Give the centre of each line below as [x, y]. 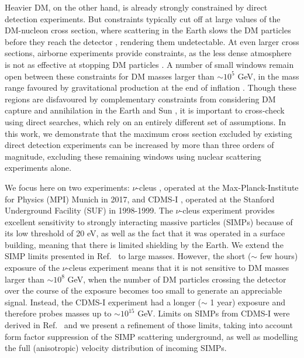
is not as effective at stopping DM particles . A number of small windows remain [149, 64]
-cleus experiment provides [227, 210]
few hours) [279, 256]
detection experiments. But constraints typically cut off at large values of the [143, 18]
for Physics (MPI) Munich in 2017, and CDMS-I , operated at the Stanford [140, 199]
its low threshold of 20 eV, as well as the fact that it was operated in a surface [145, 233]
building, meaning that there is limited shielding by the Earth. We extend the [144, 244]
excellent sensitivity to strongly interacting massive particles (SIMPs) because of [149, 221]
